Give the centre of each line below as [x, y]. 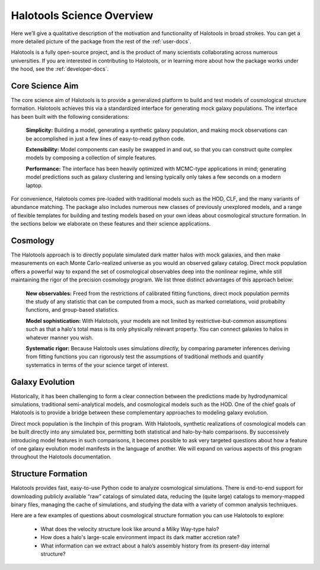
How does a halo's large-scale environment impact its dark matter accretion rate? [140, 537]
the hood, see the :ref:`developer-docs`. [60, 69]
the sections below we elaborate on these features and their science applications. [111, 224]
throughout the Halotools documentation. [61, 457]
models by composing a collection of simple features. [91, 158]
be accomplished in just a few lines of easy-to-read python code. [105, 138]
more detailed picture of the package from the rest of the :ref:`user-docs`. [101, 41]
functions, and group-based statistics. [72, 310]
